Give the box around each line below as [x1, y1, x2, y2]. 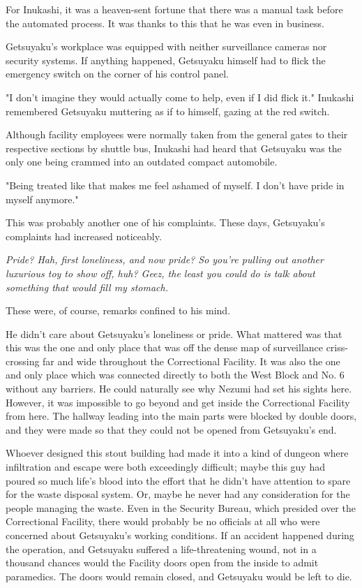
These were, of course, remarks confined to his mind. [6, 303, 231, 318]
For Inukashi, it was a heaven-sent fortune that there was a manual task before [6, 2, 343, 16]
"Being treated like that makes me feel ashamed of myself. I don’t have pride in [6, 177, 345, 192]
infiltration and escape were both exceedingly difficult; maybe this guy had [6, 460, 325, 474]
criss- [326, 340, 348, 355]
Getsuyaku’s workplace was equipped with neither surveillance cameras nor [6, 39, 327, 54]
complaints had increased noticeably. [6, 228, 162, 243]
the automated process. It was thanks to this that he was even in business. [6, 15, 324, 30]
